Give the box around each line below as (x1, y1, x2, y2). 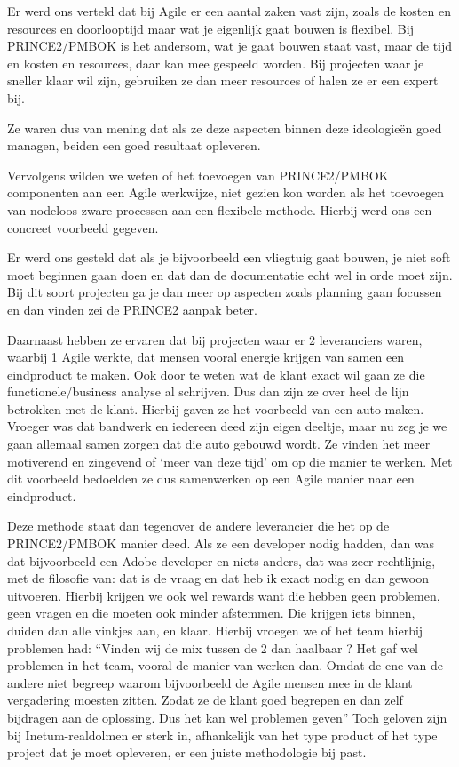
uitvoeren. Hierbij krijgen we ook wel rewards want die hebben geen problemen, (7, 586, 440, 604)
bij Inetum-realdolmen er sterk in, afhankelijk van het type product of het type (7, 725, 438, 744)
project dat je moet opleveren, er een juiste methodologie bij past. (7, 743, 367, 762)
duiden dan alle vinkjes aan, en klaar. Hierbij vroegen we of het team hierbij (7, 621, 423, 639)
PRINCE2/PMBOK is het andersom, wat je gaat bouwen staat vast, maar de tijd (7, 36, 453, 55)
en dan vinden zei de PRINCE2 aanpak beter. (7, 300, 257, 318)
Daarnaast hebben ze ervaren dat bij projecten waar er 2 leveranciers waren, (7, 330, 423, 348)
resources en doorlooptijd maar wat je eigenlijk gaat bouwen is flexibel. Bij (7, 19, 414, 37)
